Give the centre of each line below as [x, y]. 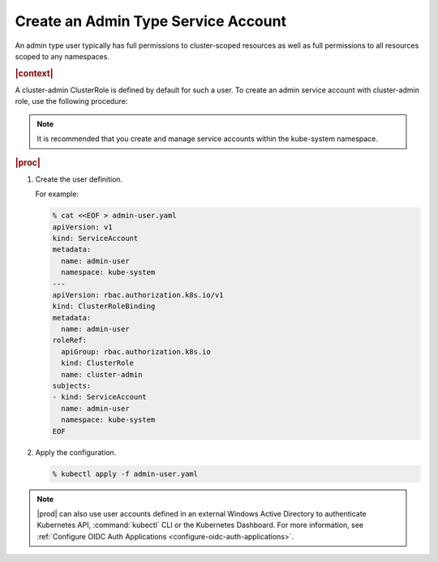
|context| [34, 73]
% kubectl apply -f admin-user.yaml [125, 474]
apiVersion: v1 [82, 227]
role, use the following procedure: [71, 101]
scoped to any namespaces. [62, 56]
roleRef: [70, 340]
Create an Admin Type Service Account [151, 21]
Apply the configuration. [76, 452]
